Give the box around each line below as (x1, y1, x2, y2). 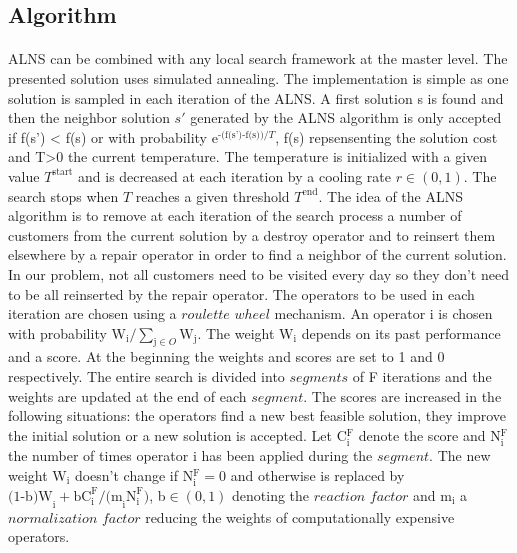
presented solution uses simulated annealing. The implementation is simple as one (8, 67, 509, 88)
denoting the (232, 484, 310, 505)
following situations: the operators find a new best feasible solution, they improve (8, 405, 506, 426)
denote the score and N (358, 424, 501, 445)
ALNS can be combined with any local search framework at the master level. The (8, 48, 508, 69)
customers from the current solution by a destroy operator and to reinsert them (8, 224, 496, 245)
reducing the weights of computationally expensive (145, 506, 455, 527)
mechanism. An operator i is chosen (274, 303, 493, 324)
